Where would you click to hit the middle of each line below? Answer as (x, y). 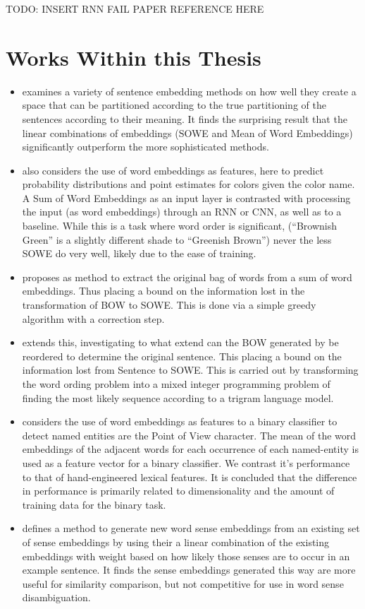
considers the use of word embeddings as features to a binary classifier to (180, 421)
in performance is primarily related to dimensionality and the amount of (178, 491)
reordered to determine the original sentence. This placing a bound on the (182, 356)
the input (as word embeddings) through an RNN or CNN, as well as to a (182, 212)
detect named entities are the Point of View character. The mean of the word (189, 435)
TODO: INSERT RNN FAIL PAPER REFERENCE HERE (135, 8)
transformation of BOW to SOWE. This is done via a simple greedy (169, 305)
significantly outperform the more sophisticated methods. (146, 147)
